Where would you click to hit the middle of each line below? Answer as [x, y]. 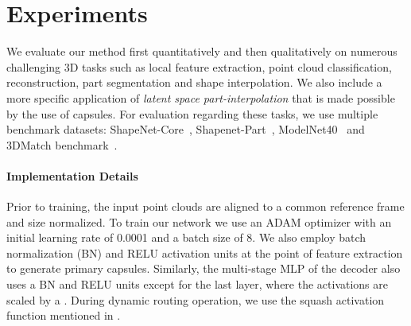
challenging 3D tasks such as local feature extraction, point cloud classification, [199, 66]
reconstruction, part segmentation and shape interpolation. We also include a [194, 82]
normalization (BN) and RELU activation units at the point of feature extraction [205, 252]
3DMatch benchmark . [62, 144]
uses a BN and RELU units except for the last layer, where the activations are [197, 284]
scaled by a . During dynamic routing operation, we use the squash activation [196, 299]
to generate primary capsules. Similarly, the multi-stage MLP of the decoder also [204, 268]
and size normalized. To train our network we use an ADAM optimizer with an [199, 221]
